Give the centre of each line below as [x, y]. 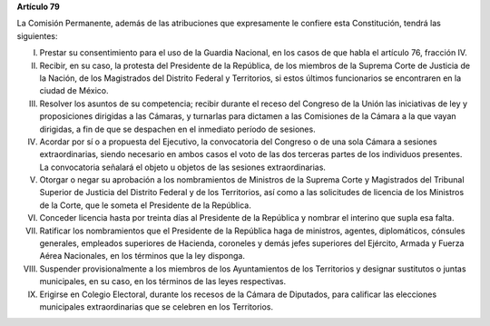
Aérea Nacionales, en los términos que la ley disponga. [142, 256]
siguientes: [37, 35]
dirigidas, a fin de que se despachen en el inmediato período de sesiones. [178, 129]
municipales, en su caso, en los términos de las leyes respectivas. [163, 282]
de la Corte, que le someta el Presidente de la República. [145, 205]
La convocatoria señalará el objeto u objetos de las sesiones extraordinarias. [183, 167]
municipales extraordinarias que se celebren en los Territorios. [157, 306]
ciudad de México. [74, 91]
